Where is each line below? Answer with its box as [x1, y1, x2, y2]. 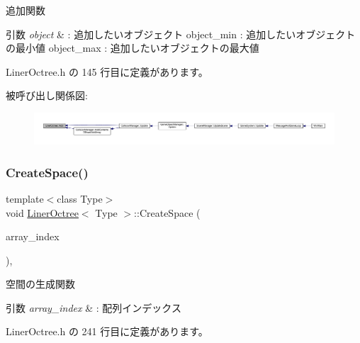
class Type [57, 191, 103, 206]
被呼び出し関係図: [6, 88, 88, 103]
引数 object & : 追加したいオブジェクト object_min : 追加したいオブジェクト [6, 26, 356, 41]
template [6, 191, 44, 206]
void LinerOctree [6, 205, 79, 220]
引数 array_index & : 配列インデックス [6, 300, 181, 315]
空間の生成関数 [6, 276, 75, 291]
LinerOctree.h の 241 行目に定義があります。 [6, 324, 208, 339]
